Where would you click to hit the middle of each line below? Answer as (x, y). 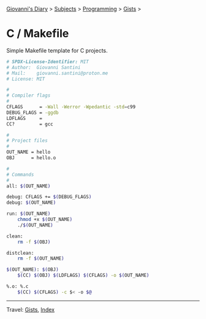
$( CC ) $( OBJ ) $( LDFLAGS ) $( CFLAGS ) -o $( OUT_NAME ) (83, 276)
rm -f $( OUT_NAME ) (41, 259)
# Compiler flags (29, 96)
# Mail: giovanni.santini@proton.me (57, 73)
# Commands (20, 175)
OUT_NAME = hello (29, 152)
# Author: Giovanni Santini (44, 67)
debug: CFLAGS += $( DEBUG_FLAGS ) (49, 197)
